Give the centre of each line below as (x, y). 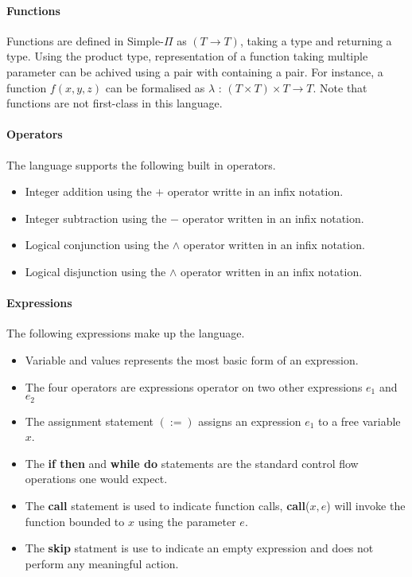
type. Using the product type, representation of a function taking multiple (187, 56)
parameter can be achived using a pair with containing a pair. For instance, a (195, 71)
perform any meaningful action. (102, 563)
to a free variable (360, 421)
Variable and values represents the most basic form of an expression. (192, 359)
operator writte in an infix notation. (255, 191)
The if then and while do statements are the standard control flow (192, 463)
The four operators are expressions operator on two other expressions (194, 386)
